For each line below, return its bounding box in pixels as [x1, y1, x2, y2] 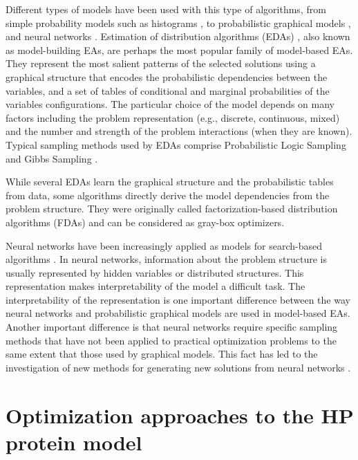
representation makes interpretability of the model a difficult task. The [6, 279, 305, 293]
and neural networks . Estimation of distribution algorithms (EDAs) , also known [6, 29, 350, 44]
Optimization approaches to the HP [6, 401, 354, 429]
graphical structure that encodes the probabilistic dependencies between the [6, 69, 328, 84]
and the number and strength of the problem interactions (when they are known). [6, 124, 352, 138]
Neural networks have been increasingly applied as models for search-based [6, 238, 322, 252]
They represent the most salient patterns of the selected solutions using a [6, 56, 316, 71]
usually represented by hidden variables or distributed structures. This [6, 265, 304, 279]
